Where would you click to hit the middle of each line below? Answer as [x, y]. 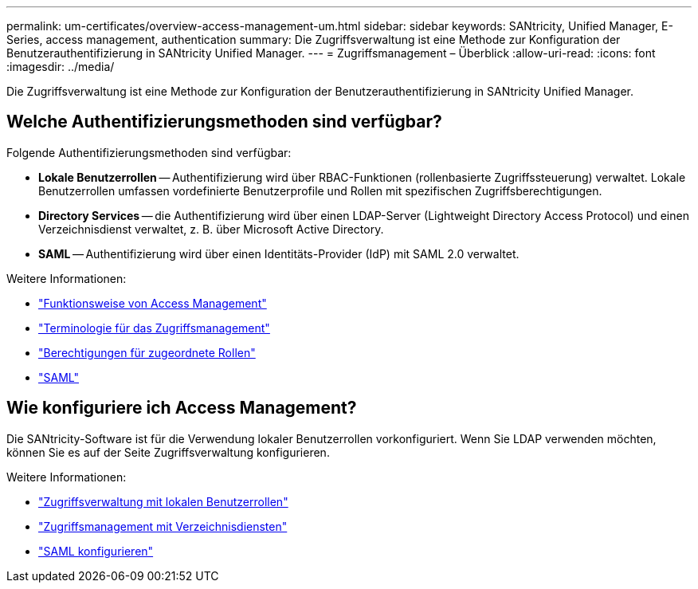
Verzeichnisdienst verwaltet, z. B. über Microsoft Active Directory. [211, 229]
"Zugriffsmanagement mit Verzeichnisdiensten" [163, 526]
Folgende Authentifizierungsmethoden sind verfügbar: [149, 152]
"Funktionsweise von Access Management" [153, 303]
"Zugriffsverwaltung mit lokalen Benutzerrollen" [163, 501]
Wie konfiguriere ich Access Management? [182, 408]
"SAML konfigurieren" [96, 551]
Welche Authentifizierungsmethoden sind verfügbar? [224, 122]
